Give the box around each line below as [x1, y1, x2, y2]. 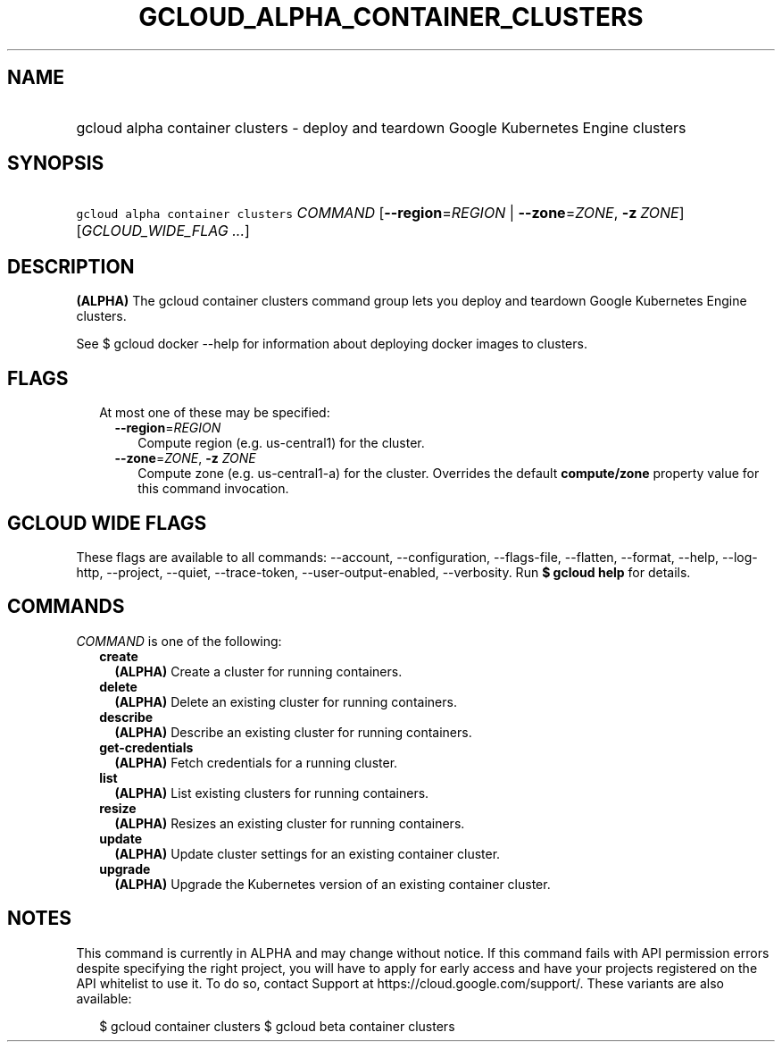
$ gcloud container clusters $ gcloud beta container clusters [99, 1018, 455, 1034]
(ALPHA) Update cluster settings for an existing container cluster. [114, 845, 501, 861]
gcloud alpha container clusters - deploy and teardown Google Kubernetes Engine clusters [76, 118, 686, 137]
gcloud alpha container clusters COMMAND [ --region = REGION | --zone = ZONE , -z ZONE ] [76, 204, 685, 222]
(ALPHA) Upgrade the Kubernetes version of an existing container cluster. [114, 876, 551, 892]
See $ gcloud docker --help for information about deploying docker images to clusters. [76, 336, 587, 352]
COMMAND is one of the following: [76, 633, 282, 649]
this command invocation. [137, 481, 289, 497]
